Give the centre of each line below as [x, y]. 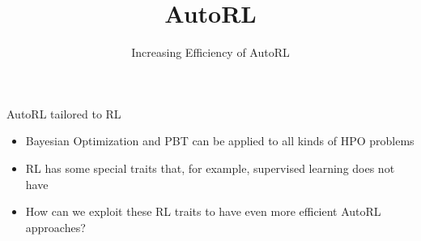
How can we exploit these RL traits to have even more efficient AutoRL [203, 211]
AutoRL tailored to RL [64, 113]
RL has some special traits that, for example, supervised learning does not [210, 168]
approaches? [55, 227]
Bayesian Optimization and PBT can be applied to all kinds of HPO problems [220, 141]
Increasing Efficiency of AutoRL [210, 52]
